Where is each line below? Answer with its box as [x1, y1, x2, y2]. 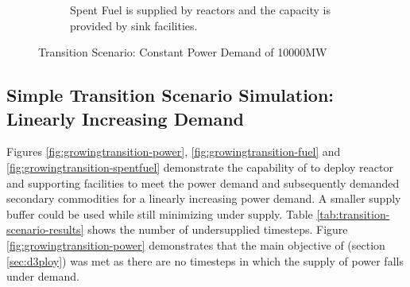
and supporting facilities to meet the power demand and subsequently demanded [6, 174, 400, 191]
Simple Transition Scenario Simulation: [6, 83, 335, 107]
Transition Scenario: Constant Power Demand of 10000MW [38, 44, 327, 60]
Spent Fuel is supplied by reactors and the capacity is [70, 2, 331, 17]
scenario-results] [6, 221, 84, 238]
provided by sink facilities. [70, 17, 198, 33]
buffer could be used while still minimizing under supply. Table [6, 205, 313, 222]
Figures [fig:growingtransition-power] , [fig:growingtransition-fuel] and [6, 143, 341, 160]
